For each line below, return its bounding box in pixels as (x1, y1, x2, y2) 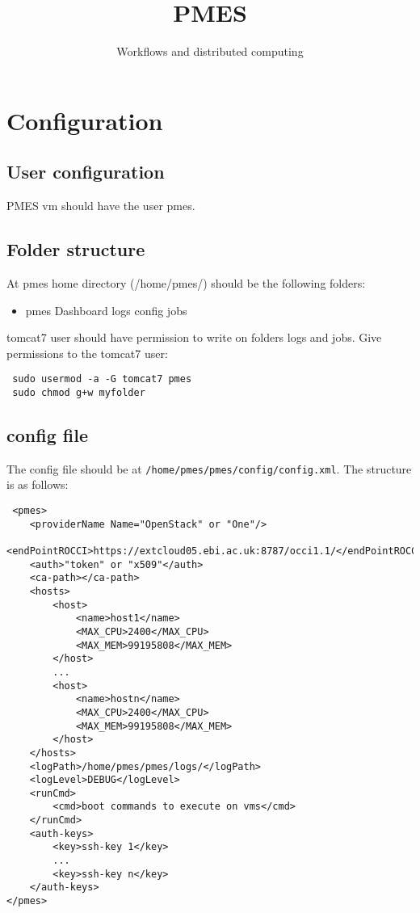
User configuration (6, 159, 165, 184)
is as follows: (6, 476, 69, 493)
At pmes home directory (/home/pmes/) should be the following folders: (6, 274, 366, 291)
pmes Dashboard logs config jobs (25, 301, 187, 318)
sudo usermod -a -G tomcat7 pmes (12, 373, 192, 385)
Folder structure (6, 237, 145, 262)
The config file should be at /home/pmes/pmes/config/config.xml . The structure (6, 460, 412, 477)
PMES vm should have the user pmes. (6, 197, 195, 214)
